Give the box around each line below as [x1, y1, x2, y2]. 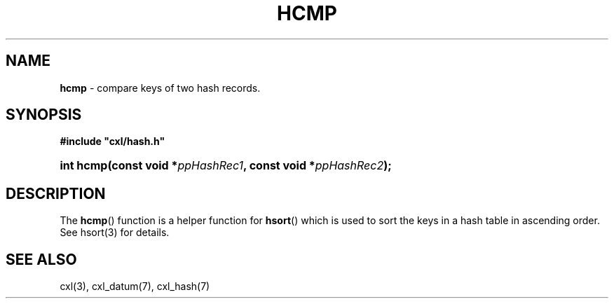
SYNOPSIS [6, 106, 82, 124]
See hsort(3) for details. [60, 226, 170, 239]
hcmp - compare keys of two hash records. [60, 81, 261, 94]
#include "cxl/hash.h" [60, 135, 165, 148]
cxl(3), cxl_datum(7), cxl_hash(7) [60, 280, 210, 293]
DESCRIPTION [6, 184, 106, 202]
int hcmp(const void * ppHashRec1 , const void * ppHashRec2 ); [60, 158, 392, 173]
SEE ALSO [6, 250, 77, 268]
